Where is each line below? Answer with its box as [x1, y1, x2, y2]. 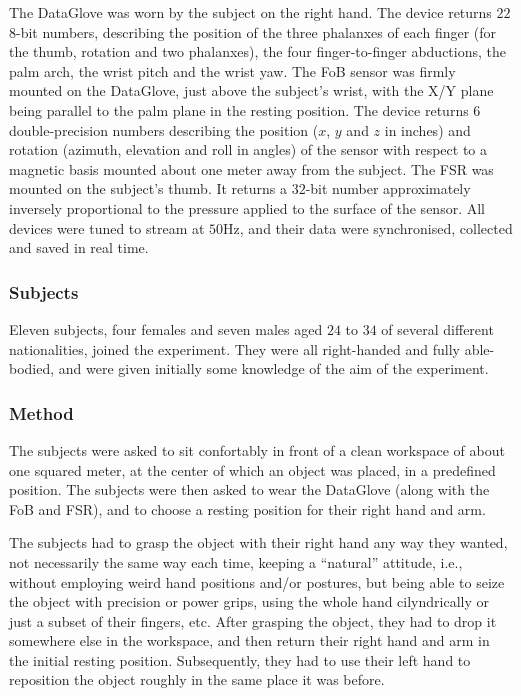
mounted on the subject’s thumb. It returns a [9, 178, 287, 199]
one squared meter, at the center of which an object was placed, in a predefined [9, 459, 496, 480]
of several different [381, 318, 494, 339]
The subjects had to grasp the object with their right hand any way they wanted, [9, 532, 508, 553]
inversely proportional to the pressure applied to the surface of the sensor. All [9, 197, 485, 218]
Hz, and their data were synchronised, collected [223, 217, 513, 238]
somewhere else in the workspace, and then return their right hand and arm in [9, 630, 490, 651]
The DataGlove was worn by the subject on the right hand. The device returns [9, 2, 492, 22]
